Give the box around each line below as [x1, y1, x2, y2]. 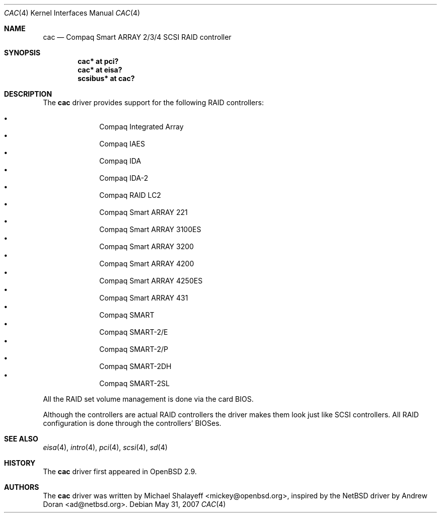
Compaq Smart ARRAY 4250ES [99, 276, 203, 285]
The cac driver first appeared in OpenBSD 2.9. [43, 467, 197, 476]
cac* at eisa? [78, 65, 122, 74]
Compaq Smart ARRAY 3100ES [99, 225, 201, 234]
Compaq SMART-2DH [99, 362, 172, 371]
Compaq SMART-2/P [99, 345, 168, 353]
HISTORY [4, 459, 36, 467]
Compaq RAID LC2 [99, 191, 161, 199]
